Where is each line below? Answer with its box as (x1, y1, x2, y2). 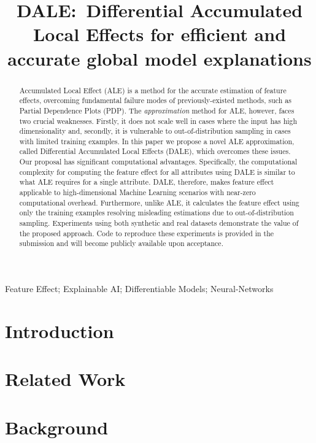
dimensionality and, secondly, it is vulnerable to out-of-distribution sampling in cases (19, 126, 291, 136)
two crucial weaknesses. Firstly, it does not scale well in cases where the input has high (19, 115, 298, 126)
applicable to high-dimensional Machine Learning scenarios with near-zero (19, 187, 256, 198)
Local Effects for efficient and (33, 21, 287, 47)
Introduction (5, 318, 114, 343)
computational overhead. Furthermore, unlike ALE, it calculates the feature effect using (19, 197, 299, 207)
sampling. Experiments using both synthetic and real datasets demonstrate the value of (19, 218, 299, 228)
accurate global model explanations (7, 45, 312, 71)
